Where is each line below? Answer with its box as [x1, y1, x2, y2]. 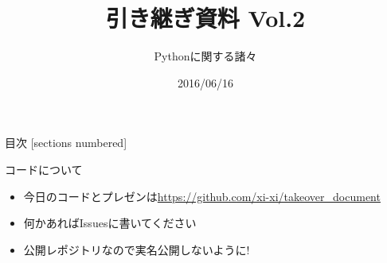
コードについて [5, 161, 83, 177]
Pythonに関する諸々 [154, 48, 257, 64]
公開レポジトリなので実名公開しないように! [23, 241, 250, 257]
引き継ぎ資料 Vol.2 [105, 2, 306, 34]
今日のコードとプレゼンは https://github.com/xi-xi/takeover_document [23, 188, 381, 204]
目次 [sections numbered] [5, 134, 127, 151]
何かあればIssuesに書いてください [23, 215, 197, 231]
